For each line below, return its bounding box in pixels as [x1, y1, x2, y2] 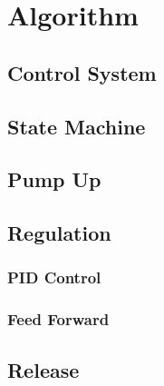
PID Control [7, 266, 101, 289]
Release [7, 355, 80, 383]
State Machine [7, 112, 146, 140]
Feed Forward [7, 308, 110, 331]
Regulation [7, 219, 111, 247]
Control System [7, 58, 157, 86]
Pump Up [7, 165, 101, 193]
